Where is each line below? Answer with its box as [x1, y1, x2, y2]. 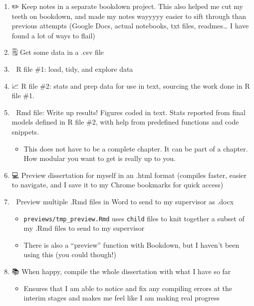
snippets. [11, 126, 39, 137]
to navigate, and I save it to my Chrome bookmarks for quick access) [11, 179, 224, 190]
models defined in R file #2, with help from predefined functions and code [11, 117, 239, 127]
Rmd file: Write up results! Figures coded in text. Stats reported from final [16, 107, 246, 117]
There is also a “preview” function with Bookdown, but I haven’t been [23, 239, 240, 250]
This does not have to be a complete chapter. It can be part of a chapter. [23, 143, 248, 153]
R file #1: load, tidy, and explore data [16, 63, 133, 74]
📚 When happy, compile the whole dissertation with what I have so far [11, 266, 231, 276]
